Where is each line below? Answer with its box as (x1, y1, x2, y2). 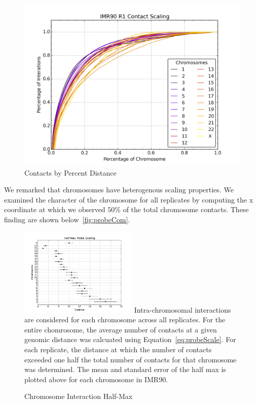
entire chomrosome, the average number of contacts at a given (24, 324, 217, 334)
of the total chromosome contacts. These (123, 204, 249, 215)
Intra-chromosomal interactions (134, 304, 231, 315)
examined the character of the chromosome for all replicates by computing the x (4, 194, 253, 205)
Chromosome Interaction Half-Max (24, 391, 133, 401)
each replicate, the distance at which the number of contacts (24, 344, 212, 354)
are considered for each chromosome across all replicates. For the (24, 314, 226, 325)
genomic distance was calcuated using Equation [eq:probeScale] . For (24, 334, 236, 345)
